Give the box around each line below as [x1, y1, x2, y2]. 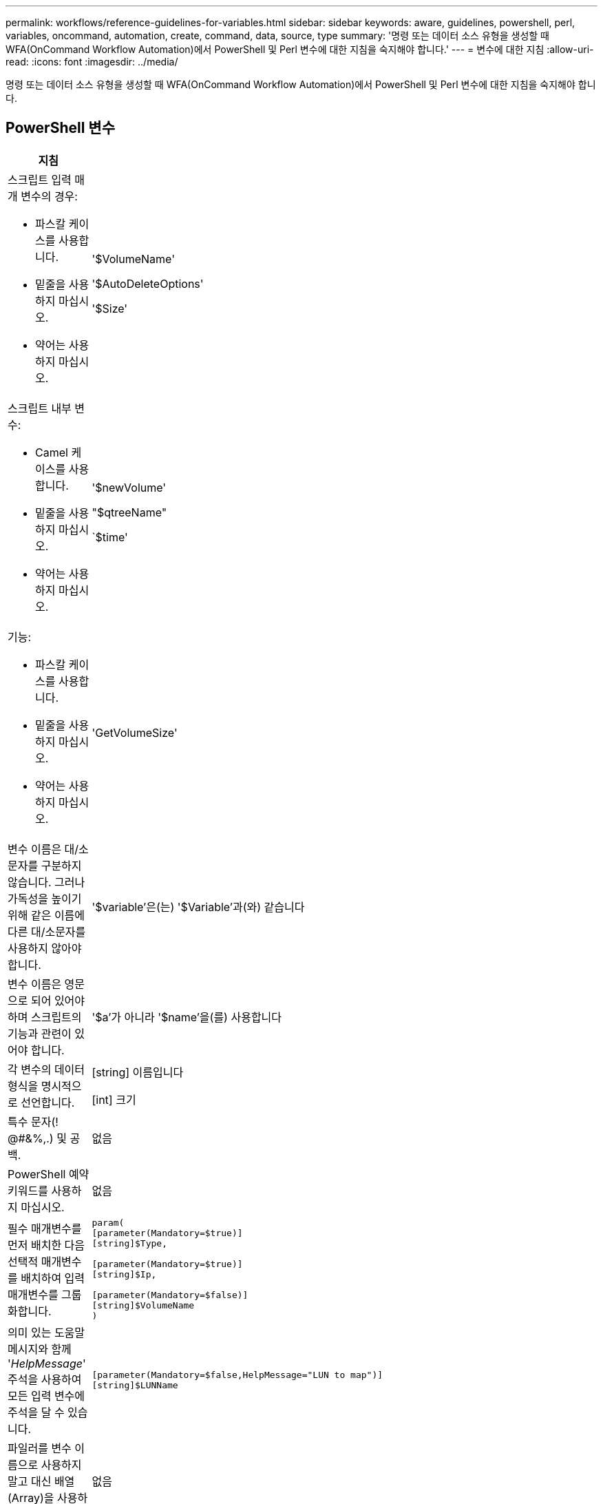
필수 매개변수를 [8, 1221, 82, 1235]
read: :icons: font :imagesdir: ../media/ [6, 56, 178, 67]
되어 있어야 [30, 993, 85, 1007]
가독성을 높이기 [8, 891, 82, 906]
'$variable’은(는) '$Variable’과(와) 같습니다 [92, 899, 305, 914]
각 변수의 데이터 [8, 1062, 85, 1076]
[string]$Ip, [92, 1268, 157, 1280]
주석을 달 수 [8, 1405, 65, 1419]
